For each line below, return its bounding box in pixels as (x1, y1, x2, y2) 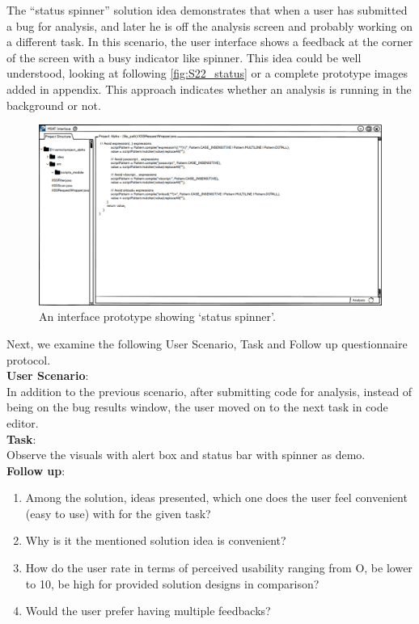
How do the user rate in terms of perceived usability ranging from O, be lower (25, 559, 413, 576)
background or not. (6, 96, 101, 113)
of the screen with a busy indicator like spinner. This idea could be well (6, 48, 362, 65)
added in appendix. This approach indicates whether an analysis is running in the (6, 80, 412, 97)
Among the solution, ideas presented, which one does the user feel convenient (25, 489, 408, 506)
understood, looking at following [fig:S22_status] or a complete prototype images (6, 65, 408, 82)
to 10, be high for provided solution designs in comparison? (25, 575, 320, 592)
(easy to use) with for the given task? (25, 504, 211, 521)
